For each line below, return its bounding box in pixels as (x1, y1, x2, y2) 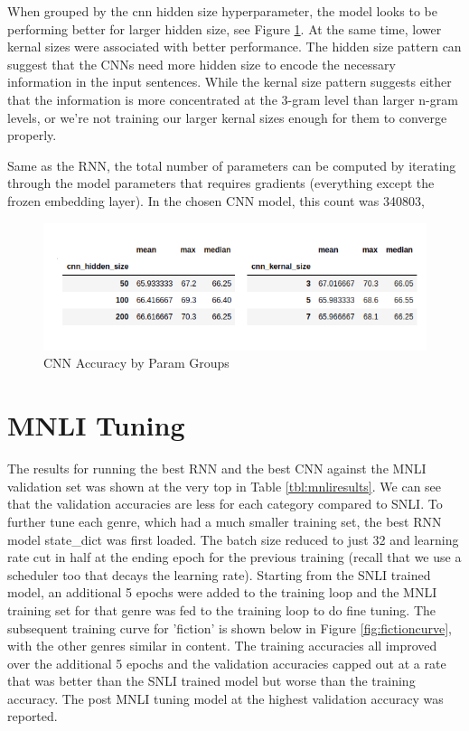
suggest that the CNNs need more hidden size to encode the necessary (7, 54, 396, 73)
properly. (7, 126, 57, 145)
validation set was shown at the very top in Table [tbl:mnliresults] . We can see (7, 476, 442, 495)
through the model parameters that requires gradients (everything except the (7, 173, 435, 192)
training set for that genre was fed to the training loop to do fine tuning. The (7, 600, 436, 619)
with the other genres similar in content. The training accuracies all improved (7, 636, 437, 655)
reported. (7, 707, 58, 726)
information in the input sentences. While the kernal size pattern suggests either (7, 72, 452, 91)
